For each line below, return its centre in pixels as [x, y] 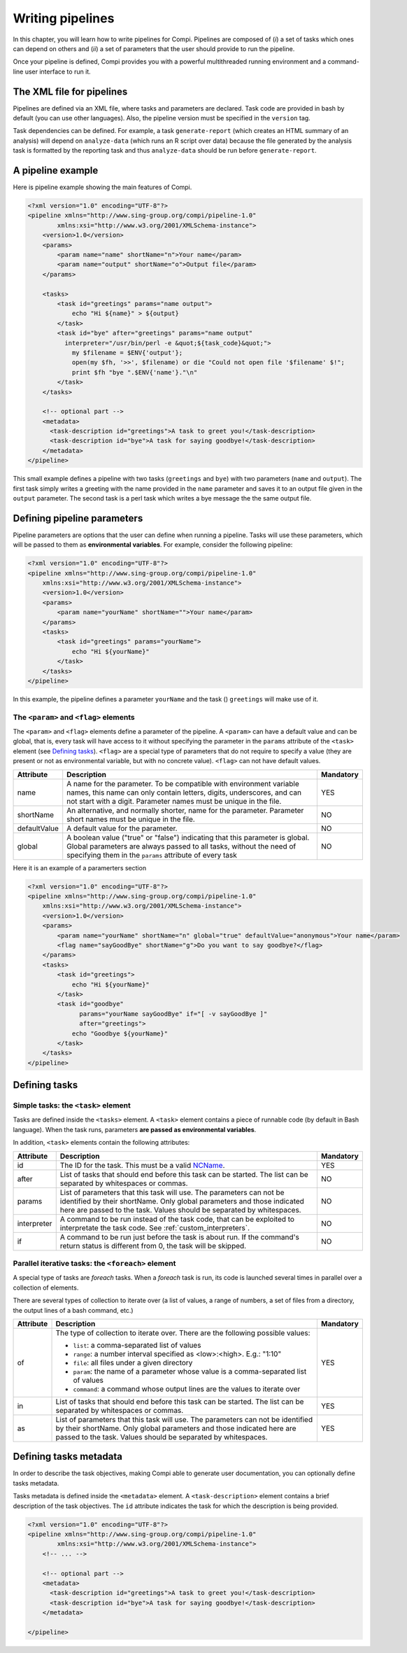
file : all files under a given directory [133, 1362]
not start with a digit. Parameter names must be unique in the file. [174, 801]
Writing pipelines [64, 18]
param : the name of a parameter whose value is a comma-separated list [190, 1371]
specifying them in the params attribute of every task [152, 855]
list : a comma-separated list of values [137, 1345]
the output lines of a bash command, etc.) [73, 1310]
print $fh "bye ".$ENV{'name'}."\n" [135, 372]
